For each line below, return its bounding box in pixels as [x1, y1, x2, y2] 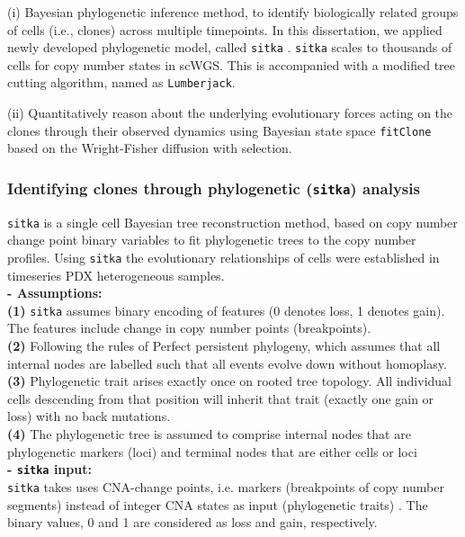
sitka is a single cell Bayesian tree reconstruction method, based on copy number [7, 212, 458, 231]
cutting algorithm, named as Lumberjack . [7, 73, 236, 92]
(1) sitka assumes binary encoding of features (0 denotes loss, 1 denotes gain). [7, 300, 445, 319]
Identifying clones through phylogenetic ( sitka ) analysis [7, 176, 420, 199]
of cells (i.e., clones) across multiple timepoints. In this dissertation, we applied [7, 20, 443, 39]
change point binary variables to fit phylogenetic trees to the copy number [7, 230, 416, 249]
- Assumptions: [7, 283, 103, 302]
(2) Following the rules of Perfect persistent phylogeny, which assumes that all [7, 336, 441, 355]
